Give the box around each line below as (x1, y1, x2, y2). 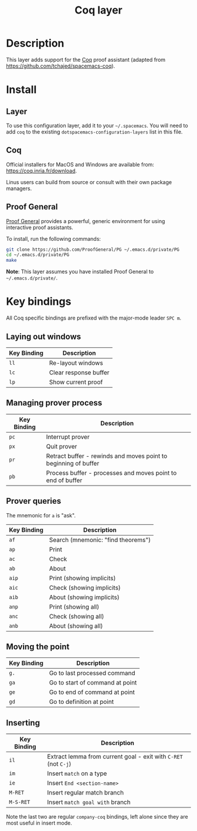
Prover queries (6, 496, 62, 506)
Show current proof (49, 378, 103, 386)
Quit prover (46, 442, 77, 450)
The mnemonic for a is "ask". (6, 511, 76, 518)
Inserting (6, 717, 40, 727)
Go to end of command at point (49, 688, 135, 696)
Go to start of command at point (49, 679, 137, 687)
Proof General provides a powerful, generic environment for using (6, 217, 165, 224)
